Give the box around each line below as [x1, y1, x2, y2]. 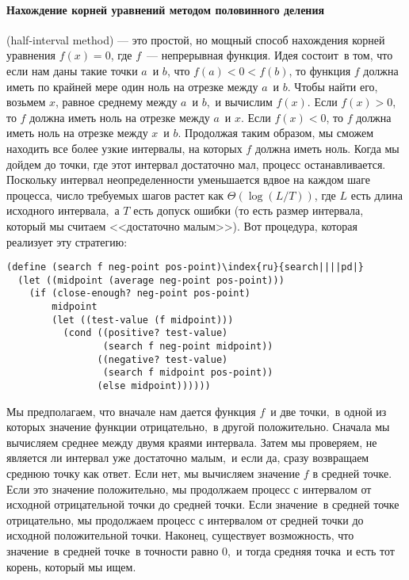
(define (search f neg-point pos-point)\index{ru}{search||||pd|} [6, 261, 365, 273]
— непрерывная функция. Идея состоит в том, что [147, 47, 393, 63]
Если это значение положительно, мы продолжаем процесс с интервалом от [6, 480, 372, 497]
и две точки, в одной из [270, 403, 387, 419]
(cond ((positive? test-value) [63, 327, 228, 339]
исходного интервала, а [6, 202, 120, 219]
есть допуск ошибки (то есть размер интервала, [133, 202, 364, 219]
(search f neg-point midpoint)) [102, 341, 273, 353]
